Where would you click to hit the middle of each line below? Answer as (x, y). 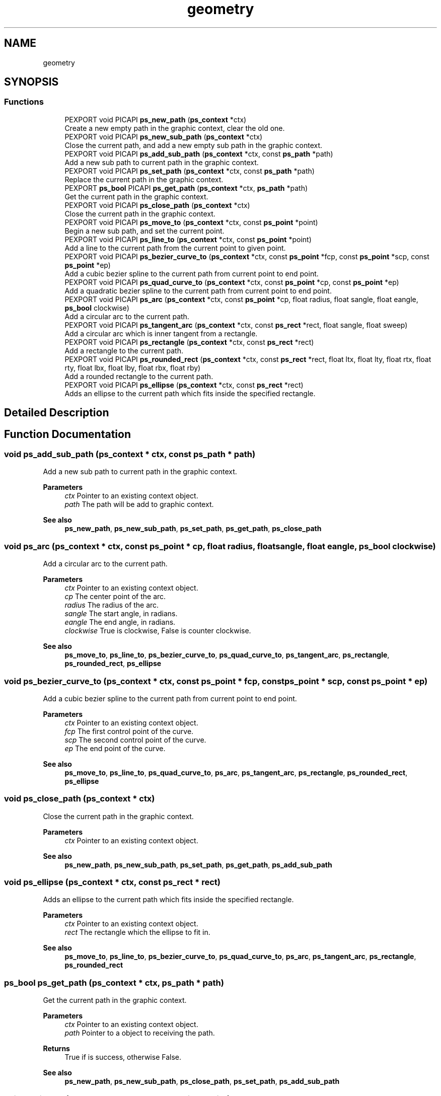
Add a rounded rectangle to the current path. (139, 376)
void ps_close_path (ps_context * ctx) (80, 799)
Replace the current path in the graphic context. (144, 179)
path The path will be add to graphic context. (139, 504)
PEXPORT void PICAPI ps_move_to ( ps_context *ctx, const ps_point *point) (191, 222)
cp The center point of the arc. (115, 597)
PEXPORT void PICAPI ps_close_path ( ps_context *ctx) (157, 205)
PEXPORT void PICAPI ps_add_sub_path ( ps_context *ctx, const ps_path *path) (199, 154)
